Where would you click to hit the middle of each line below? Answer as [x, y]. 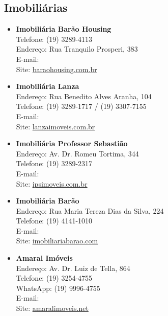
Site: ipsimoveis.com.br [52, 183]
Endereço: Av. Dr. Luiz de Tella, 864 [73, 268]
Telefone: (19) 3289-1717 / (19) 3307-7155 [81, 106]
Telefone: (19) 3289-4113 [54, 39]
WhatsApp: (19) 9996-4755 [58, 288]
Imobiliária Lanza [48, 86]
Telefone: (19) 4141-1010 [54, 221]
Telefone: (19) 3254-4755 [54, 278]
